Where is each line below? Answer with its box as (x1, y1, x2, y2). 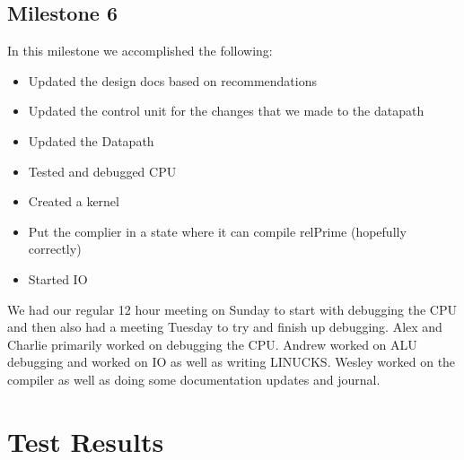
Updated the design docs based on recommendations (28, 71, 317, 90)
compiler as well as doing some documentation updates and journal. (7, 369, 381, 388)
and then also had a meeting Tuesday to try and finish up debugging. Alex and (7, 317, 442, 336)
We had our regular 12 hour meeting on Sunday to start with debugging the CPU (7, 299, 458, 318)
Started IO (28, 269, 88, 288)
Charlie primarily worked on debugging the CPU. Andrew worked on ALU (7, 334, 417, 353)
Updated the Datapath (28, 131, 154, 150)
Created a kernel (28, 192, 119, 211)
